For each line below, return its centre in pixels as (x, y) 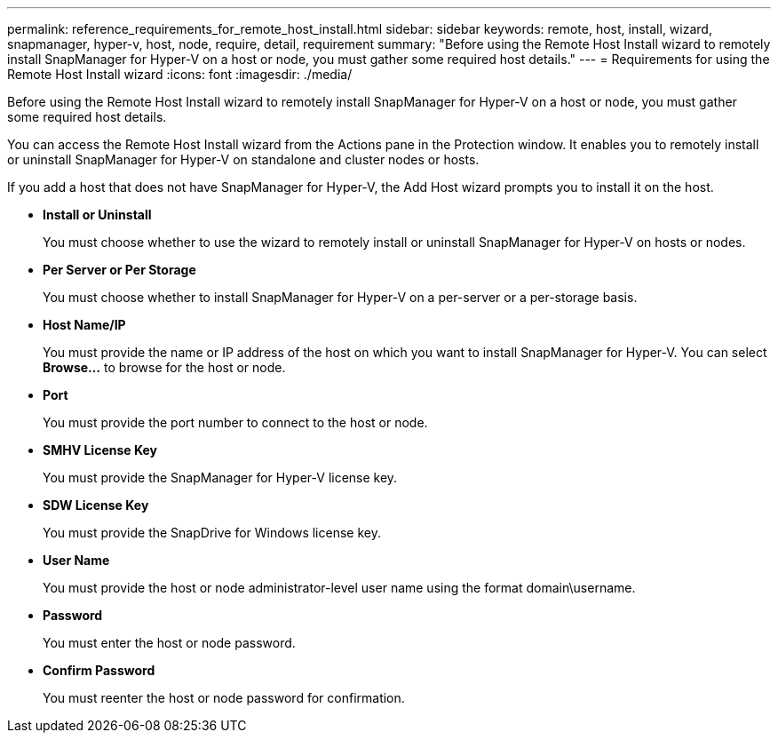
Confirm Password (99, 670)
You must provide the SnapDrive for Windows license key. (212, 533)
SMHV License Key (100, 450)
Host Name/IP (84, 325)
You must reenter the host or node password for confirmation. (224, 698)
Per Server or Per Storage (119, 270)
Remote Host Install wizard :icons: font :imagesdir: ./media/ (180, 74)
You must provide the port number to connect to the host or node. (235, 422)
